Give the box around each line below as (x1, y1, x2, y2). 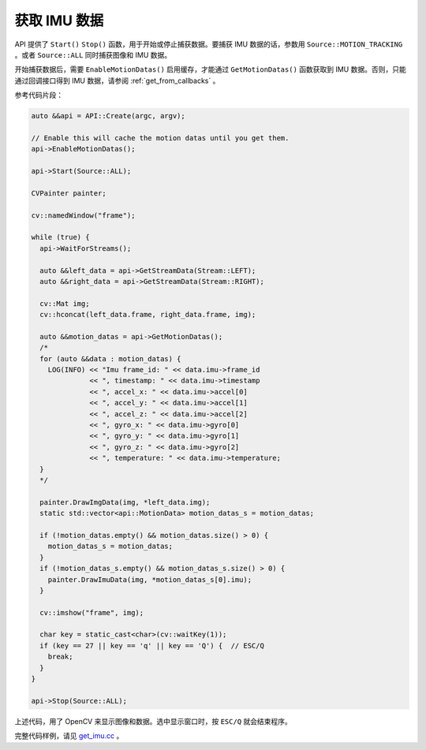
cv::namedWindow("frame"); (31, 211, 136, 220)
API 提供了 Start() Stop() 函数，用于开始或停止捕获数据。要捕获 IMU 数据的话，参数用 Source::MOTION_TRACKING (14, 39, 403, 49)
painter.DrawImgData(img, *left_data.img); (39, 498, 211, 506)
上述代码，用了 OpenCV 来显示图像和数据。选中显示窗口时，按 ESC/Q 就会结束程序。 (14, 716, 292, 726)
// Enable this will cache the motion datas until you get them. (31, 133, 290, 142)
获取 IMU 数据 (14, 12, 104, 29)
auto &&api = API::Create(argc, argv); (31, 111, 185, 121)
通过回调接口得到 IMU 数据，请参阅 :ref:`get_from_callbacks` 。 (14, 76, 220, 85)
